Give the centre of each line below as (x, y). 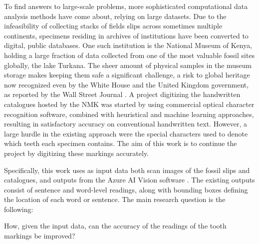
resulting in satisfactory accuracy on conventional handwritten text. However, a (126, 124)
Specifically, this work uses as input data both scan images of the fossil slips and (127, 170)
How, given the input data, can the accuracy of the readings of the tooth (115, 226)
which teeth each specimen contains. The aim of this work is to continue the (121, 143)
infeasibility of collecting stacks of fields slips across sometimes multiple (113, 26)
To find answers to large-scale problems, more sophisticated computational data (126, 6)
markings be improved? (40, 236)
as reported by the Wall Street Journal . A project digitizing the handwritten (122, 94)
